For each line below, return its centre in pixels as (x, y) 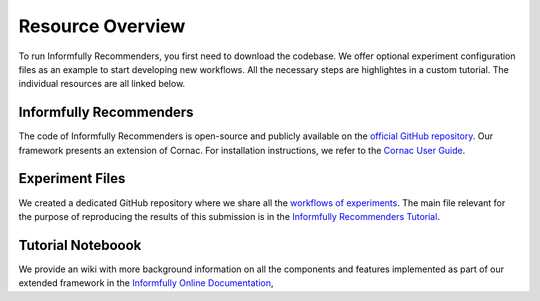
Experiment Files (72, 178)
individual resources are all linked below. (102, 84)
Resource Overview (102, 26)
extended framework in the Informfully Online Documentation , (146, 283)
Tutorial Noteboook (80, 245)
